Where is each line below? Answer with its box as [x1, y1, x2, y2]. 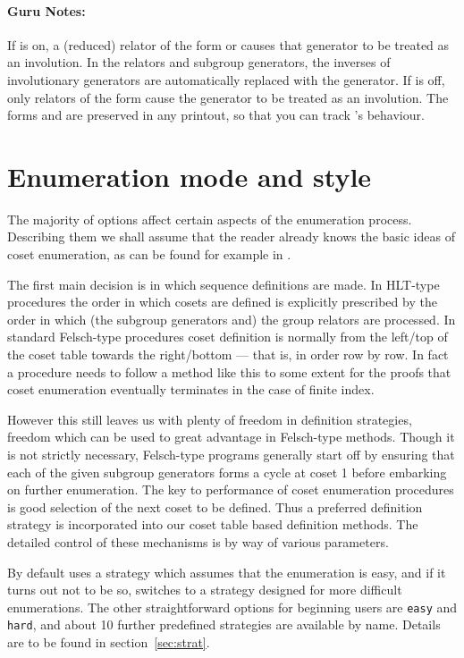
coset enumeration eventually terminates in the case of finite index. [7, 380, 375, 399]
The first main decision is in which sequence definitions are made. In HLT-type [7, 274, 440, 293]
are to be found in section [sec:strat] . [7, 633, 210, 652]
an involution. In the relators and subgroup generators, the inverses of [7, 53, 391, 72]
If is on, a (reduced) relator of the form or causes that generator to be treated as [7, 35, 450, 54]
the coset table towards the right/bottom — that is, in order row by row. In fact [7, 345, 449, 364]
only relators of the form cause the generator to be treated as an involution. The [7, 88, 449, 106]
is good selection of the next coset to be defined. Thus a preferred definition [7, 497, 423, 516]
